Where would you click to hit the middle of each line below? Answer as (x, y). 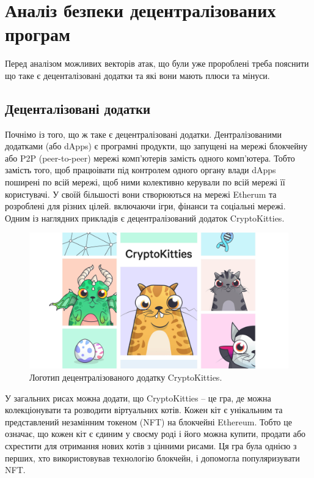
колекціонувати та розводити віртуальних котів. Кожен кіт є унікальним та (144, 410)
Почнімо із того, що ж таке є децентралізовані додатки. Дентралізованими (144, 134)
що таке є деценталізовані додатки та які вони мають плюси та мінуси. (137, 75)
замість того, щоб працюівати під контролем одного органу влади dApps (141, 170)
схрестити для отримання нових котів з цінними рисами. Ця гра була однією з (151, 445)
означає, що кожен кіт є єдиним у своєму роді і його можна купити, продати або (155, 434)
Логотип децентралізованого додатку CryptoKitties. (126, 377)
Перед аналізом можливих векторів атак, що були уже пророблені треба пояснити (157, 63)
